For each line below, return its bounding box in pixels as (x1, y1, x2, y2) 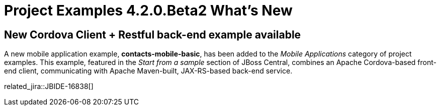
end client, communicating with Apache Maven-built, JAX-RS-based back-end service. (4, 66, 293, 75)
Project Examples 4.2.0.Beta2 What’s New (4, 2, 293, 19)
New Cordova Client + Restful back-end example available (4, 28, 301, 41)
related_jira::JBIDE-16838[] (4, 82, 94, 91)
